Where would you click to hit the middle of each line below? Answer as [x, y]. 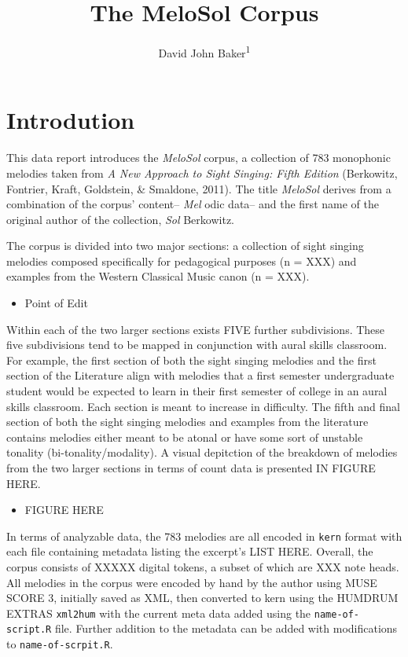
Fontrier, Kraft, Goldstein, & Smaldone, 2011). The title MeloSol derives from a [199, 188]
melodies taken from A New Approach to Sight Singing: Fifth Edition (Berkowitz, [202, 173]
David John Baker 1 [204, 51]
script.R [29, 630]
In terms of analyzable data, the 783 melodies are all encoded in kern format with [204, 536]
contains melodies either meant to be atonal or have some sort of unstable [185, 437]
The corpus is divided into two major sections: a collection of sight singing [185, 246]
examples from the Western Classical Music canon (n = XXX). [158, 276]
